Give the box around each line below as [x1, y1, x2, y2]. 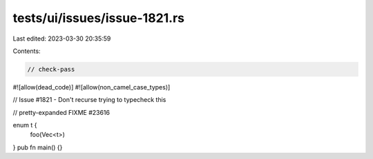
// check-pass [27, 65, 75, 73]
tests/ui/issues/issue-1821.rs [12, 10, 185, 25]
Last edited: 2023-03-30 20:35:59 [12, 34, 111, 43]
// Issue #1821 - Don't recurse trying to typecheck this [12, 96, 166, 104]
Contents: [12, 47, 41, 55]
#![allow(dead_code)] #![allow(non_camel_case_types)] [12, 83, 171, 91]
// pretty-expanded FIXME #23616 [12, 108, 111, 116]
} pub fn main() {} [12, 143, 63, 151]
